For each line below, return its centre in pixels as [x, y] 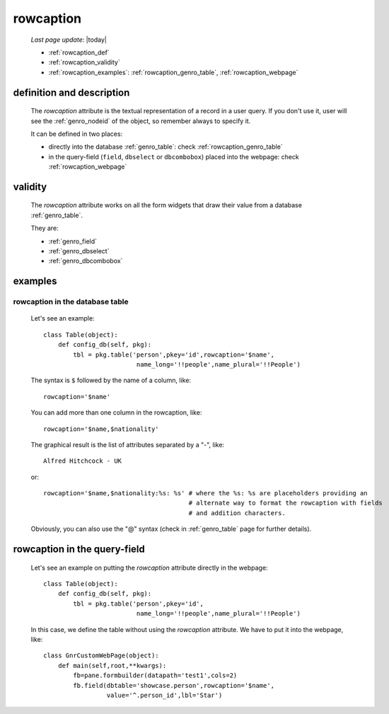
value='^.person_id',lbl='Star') [164, 695]
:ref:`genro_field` [73, 241]
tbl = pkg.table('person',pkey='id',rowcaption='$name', [174, 355]
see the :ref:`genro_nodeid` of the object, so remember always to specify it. [141, 121]
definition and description [71, 92]
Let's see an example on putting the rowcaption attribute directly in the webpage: [149, 568]
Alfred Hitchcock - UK [83, 461]
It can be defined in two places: [77, 134]
